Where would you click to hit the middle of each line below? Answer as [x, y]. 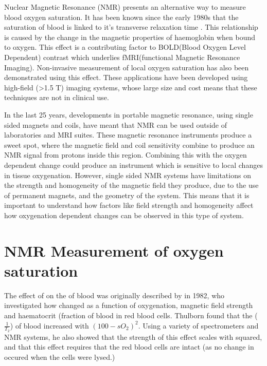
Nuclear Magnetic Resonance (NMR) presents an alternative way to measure [125, 7]
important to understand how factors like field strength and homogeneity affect [129, 205]
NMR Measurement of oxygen [114, 250]
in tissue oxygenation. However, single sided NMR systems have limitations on [128, 175]
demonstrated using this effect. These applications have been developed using [126, 77]
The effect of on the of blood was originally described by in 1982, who [114, 295]
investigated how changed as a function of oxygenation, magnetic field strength [129, 305]
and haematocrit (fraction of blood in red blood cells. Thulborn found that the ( [131, 315]
